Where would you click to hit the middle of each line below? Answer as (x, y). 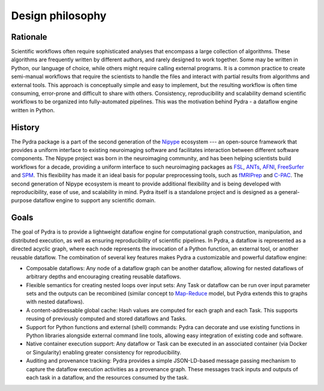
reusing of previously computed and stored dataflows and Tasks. (106, 319)
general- (289, 192)
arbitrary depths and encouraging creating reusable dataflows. (103, 277)
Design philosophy (59, 16)
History (25, 127)
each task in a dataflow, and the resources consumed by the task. (107, 377)
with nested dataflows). (55, 302)
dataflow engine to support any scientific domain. (94, 201)
